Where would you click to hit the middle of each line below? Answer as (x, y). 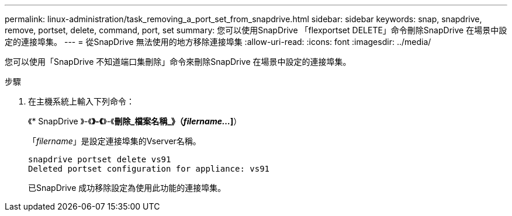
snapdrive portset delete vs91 (100, 159)
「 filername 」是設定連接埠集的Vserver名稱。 (115, 141)
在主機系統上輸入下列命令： (81, 101)
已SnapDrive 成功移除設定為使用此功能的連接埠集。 (127, 188)
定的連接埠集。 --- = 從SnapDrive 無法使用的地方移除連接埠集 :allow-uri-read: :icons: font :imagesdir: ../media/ (218, 42)
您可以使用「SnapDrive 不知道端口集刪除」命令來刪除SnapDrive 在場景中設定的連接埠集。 (178, 62)
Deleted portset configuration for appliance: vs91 (149, 169)
